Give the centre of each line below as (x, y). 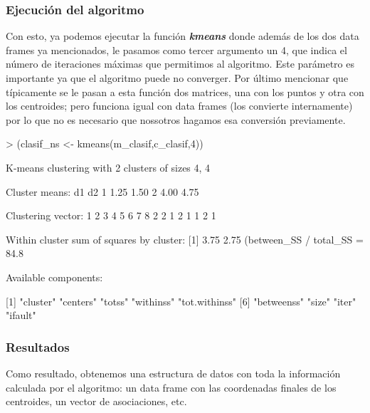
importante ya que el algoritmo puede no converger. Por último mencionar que (177, 78)
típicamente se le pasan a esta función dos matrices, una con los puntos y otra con (185, 92)
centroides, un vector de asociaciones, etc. (96, 401)
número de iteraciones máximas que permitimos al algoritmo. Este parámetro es (180, 64)
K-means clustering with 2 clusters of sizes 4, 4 (108, 167)
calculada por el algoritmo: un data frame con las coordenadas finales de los (171, 387)
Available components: (54, 277)
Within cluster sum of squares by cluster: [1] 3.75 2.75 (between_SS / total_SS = (185, 239)
